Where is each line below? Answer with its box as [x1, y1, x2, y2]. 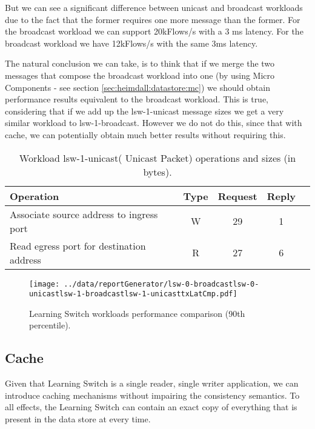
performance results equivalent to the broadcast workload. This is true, [5, 93, 269, 105]
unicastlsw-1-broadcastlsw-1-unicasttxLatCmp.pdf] [29, 290, 237, 299]
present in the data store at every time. [5, 413, 151, 425]
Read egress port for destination [10, 238, 146, 253]
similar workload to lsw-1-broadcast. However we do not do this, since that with [5, 116, 302, 129]
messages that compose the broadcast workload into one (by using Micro [5, 68, 275, 81]
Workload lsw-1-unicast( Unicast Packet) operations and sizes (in [19, 150, 296, 165]
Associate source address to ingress [10, 207, 158, 221]
